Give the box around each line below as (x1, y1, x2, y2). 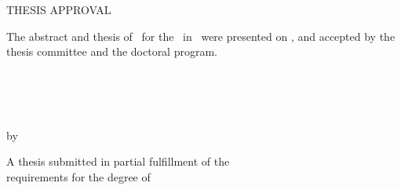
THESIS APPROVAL (6, 2, 111, 17)
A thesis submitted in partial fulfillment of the (6, 153, 230, 170)
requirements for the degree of (6, 168, 151, 185)
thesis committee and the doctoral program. (6, 43, 217, 60)
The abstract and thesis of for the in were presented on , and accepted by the (6, 27, 396, 44)
